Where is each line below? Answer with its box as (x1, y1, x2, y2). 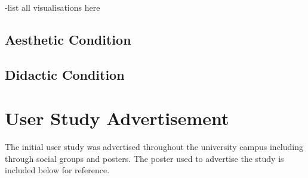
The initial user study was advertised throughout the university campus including (5, 140, 303, 153)
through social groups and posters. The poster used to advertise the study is (5, 152, 284, 164)
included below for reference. (5, 164, 110, 176)
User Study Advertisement (5, 106, 229, 130)
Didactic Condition (5, 65, 125, 83)
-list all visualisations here (5, 1, 100, 13)
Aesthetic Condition (5, 30, 131, 48)
